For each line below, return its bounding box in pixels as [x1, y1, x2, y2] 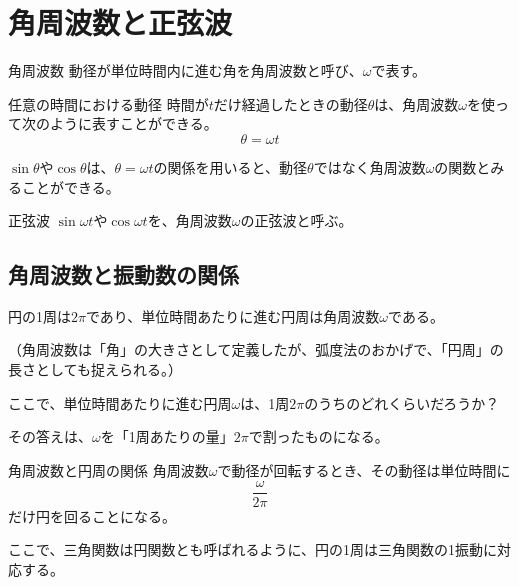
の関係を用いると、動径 [153, 156, 308, 177]
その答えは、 [8, 426, 92, 447]
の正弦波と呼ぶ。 [240, 210, 353, 231]
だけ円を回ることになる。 [8, 505, 176, 526]
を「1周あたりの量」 [100, 426, 234, 447]
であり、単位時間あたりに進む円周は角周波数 [85, 305, 380, 326]
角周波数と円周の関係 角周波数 [8, 459, 209, 480]
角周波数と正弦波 [8, 2, 233, 43]
